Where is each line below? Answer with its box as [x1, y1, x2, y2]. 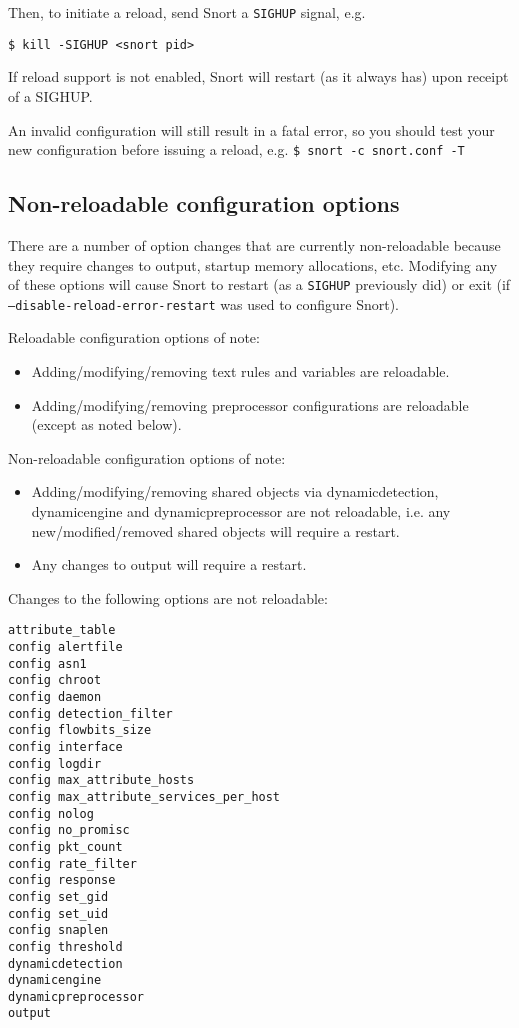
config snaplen [8, 923, 109, 938]
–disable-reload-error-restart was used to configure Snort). [8, 293, 400, 314]
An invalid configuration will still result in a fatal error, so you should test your [8, 119, 495, 140]
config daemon [8, 690, 102, 705]
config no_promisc [8, 823, 130, 838]
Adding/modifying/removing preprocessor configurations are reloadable [31, 394, 469, 415]
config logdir [8, 756, 102, 771]
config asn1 [8, 656, 87, 671]
